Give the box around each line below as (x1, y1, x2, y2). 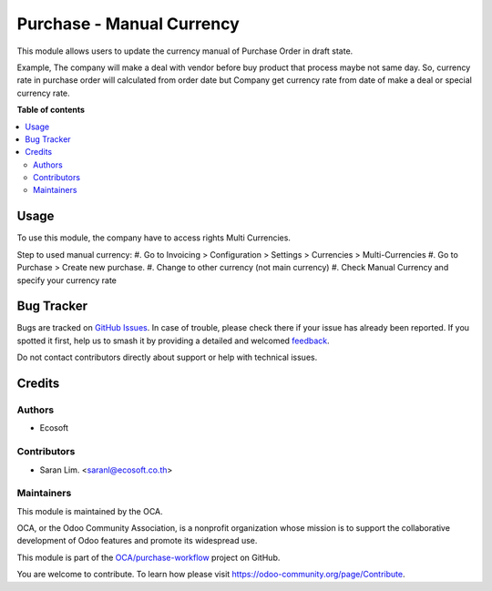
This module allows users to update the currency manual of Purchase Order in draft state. (16, 46, 354, 56)
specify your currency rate (16, 274, 118, 286)
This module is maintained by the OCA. (16, 505, 163, 516)
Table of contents (16, 105, 86, 116)
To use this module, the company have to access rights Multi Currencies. (16, 232, 292, 243)
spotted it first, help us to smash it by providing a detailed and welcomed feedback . (16, 335, 330, 346)
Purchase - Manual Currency (16, 14, 241, 34)
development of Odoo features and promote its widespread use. (16, 535, 258, 546)
